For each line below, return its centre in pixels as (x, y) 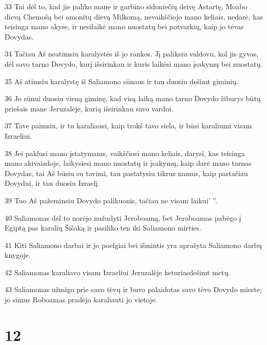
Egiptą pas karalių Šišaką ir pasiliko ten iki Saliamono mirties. (103, 228)
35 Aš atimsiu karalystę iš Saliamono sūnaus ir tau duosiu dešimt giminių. (121, 81)
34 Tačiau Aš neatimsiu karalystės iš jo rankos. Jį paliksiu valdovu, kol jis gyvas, (132, 54)
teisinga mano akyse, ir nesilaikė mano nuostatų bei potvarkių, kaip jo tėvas (124, 26)
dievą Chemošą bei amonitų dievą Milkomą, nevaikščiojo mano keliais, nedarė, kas (134, 16)
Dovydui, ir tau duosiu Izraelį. (52, 183)
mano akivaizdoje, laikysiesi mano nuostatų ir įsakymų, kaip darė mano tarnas (128, 163)
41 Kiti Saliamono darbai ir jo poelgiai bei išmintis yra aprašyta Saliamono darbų (133, 245)
